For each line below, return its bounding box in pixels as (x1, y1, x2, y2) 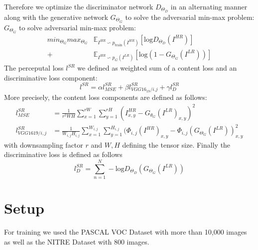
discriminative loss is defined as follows (4, 149, 123, 160)
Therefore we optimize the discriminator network (4, 1, 153, 11)
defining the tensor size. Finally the (122, 139, 231, 150)
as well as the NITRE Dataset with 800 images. (4, 236, 149, 247)
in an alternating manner (170, 1, 248, 11)
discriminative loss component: (4, 72, 98, 83)
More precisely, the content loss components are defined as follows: (4, 92, 207, 102)
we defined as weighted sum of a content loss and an (77, 63, 237, 73)
